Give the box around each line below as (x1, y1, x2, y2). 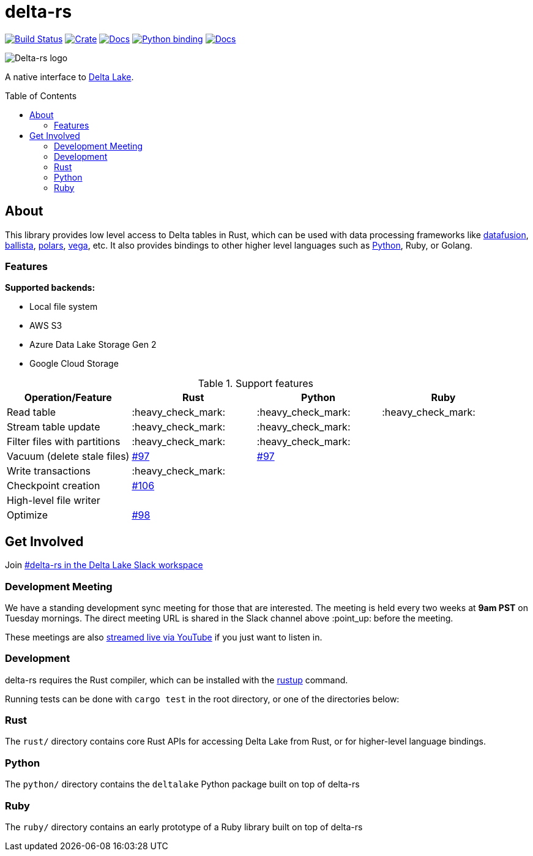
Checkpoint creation (7, 479, 100, 492)
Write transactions (7, 465, 91, 478)
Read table (7, 406, 56, 419)
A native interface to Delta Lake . (5, 71, 134, 82)
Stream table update (7, 421, 100, 434)
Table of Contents (5, 90, 77, 101)
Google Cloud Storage (29, 358, 119, 369)
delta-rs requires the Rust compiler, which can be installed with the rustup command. (5, 674, 348, 685)
